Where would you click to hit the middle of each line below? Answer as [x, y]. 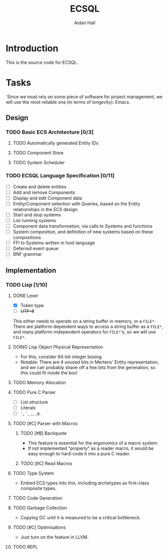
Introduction [32, 48]
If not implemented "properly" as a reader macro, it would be [91, 448]
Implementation [31, 270]
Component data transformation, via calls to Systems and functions [82, 226]
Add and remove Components [44, 192]
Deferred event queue [36, 249]
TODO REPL [25, 547]
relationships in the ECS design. [46, 209]
